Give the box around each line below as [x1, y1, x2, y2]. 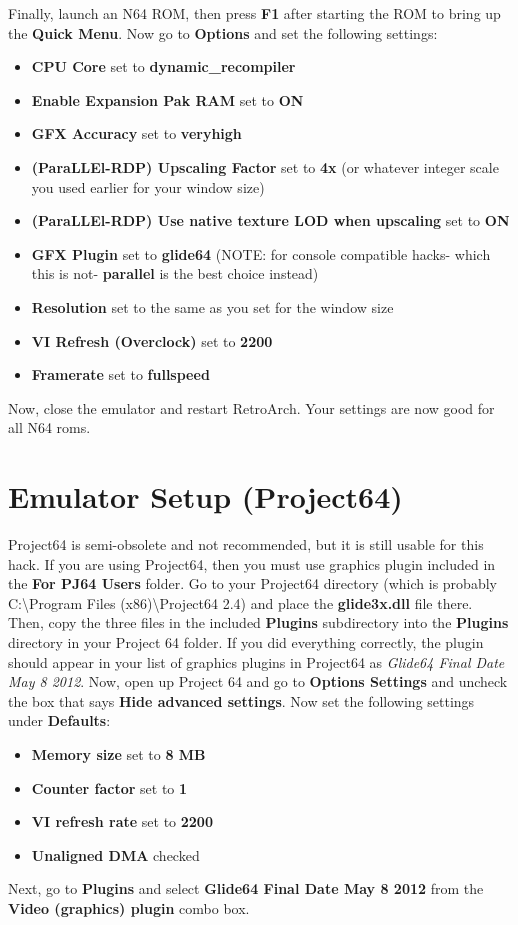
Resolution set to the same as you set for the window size [31, 296, 394, 317]
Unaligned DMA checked [31, 844, 200, 865]
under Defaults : [8, 710, 111, 731]
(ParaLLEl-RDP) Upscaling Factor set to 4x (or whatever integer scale [31, 156, 499, 177]
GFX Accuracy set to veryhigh [31, 123, 242, 144]
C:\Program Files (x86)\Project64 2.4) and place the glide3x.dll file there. [8, 592, 473, 613]
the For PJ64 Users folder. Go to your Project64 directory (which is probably [8, 573, 497, 594]
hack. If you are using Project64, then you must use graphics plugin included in [8, 553, 496, 574]
